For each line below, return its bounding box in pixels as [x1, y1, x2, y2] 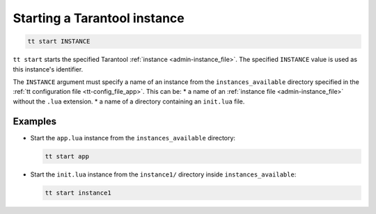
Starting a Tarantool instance [13, 10, 185, 26]
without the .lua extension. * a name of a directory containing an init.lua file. [13, 97, 245, 106]
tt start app [45, 152, 90, 160]
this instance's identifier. [13, 65, 84, 73]
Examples [13, 115, 57, 127]
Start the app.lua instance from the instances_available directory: [30, 133, 236, 142]
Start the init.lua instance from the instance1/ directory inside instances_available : [30, 170, 297, 179]
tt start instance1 [45, 188, 111, 197]
